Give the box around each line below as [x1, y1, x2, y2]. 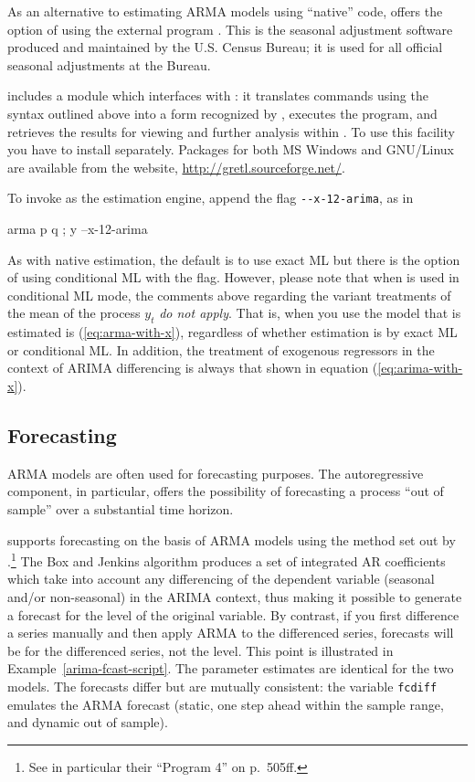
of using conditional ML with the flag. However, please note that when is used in [7, 268, 459, 287]
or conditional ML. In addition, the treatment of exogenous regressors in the [7, 340, 435, 359]
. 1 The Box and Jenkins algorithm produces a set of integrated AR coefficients [7, 549, 446, 570]
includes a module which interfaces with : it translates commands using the [7, 86, 428, 105]
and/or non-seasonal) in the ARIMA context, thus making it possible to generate [7, 586, 462, 606]
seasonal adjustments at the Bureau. [7, 55, 211, 74]
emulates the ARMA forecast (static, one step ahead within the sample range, [7, 694, 444, 713]
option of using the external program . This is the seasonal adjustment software [7, 19, 453, 38]
